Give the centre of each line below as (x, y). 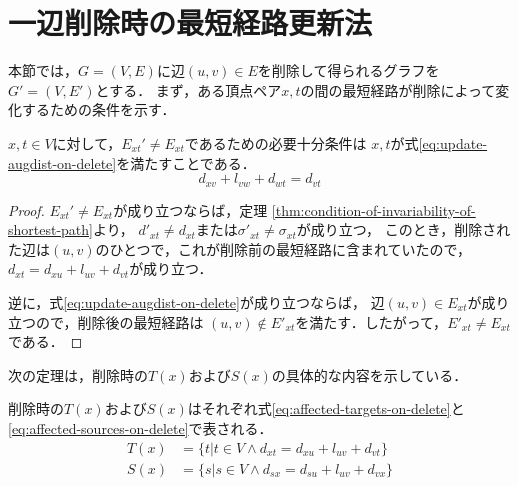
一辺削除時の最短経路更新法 (190, 22)
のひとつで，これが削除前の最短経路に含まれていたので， (283, 248)
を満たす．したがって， (371, 321)
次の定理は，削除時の (78, 374)
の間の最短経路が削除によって (398, 89)
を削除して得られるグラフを (348, 70)
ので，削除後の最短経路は (119, 321)
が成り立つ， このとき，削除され (403, 229)
